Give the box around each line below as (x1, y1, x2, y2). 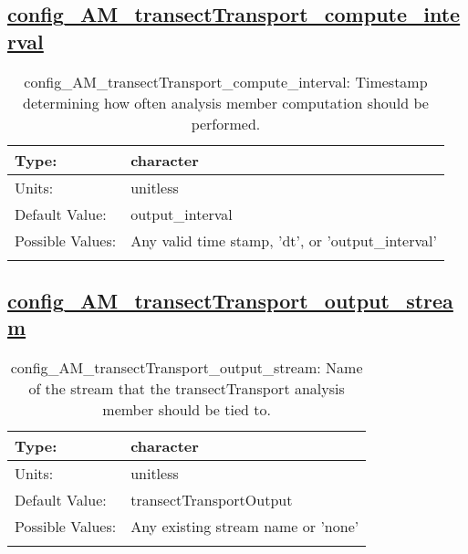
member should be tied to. (102, 399, 271, 421)
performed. (191, 112, 261, 134)
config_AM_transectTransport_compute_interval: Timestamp (24, 70, 428, 92)
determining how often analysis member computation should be (23, 91, 429, 113)
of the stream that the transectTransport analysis (28, 378, 345, 400)
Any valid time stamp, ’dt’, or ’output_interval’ (130, 229, 437, 251)
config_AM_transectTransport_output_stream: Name (10, 357, 363, 379)
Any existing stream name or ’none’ (130, 516, 359, 538)
